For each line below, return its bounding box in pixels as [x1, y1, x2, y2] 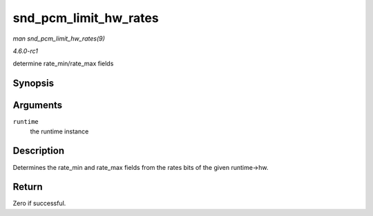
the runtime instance [30, 127, 89, 136]
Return [12, 181, 43, 193]
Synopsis [12, 78, 55, 89]
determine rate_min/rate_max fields [12, 59, 114, 68]
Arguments [12, 100, 63, 111]
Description [12, 145, 65, 157]
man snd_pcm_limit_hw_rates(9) [12, 34, 105, 43]
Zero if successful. [12, 199, 66, 208]
